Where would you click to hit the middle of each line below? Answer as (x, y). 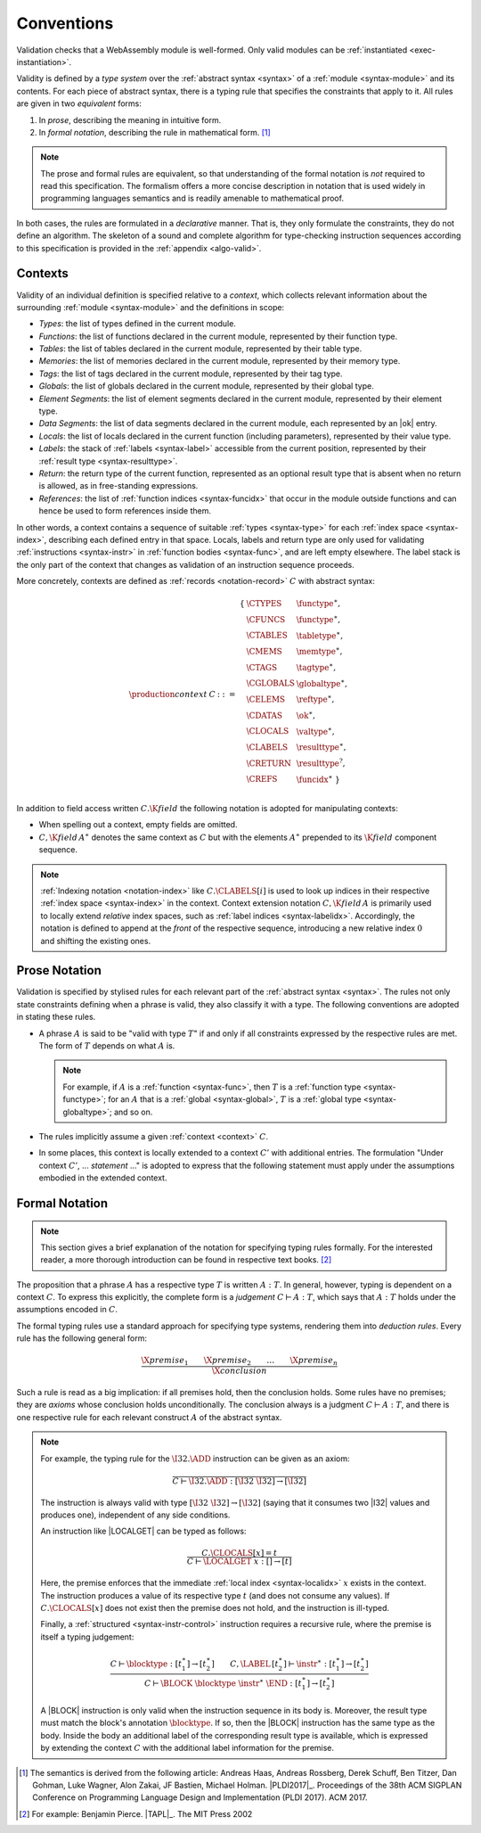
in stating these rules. (56, 1017)
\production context (168, 695)
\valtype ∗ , (315, 731)
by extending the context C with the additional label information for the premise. (187, 1748)
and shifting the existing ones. (96, 941)
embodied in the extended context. (103, 1178)
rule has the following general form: (82, 1338)
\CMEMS (264, 651)
